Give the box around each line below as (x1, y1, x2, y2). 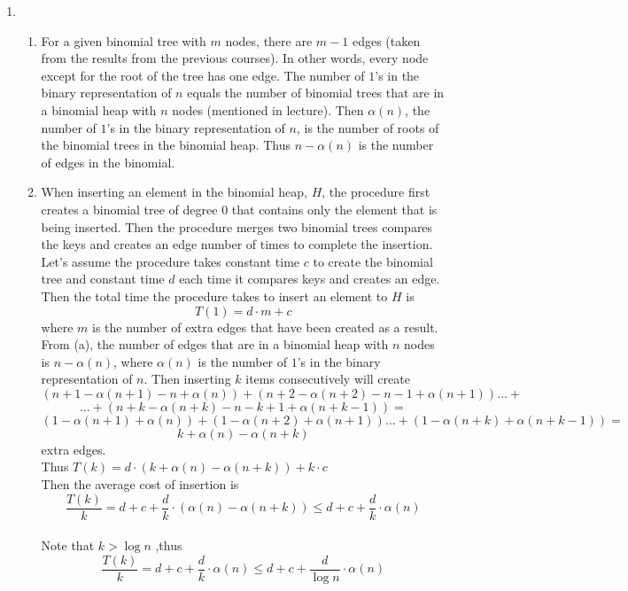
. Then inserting (143, 369, 231, 388)
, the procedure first (322, 183, 430, 201)
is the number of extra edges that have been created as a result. (92, 317, 438, 336)
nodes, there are (225, 31, 313, 50)
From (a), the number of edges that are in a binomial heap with (41, 335, 389, 354)
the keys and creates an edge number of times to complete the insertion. (41, 235, 433, 253)
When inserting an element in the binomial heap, (41, 183, 307, 201)
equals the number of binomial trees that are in (187, 83, 445, 102)
